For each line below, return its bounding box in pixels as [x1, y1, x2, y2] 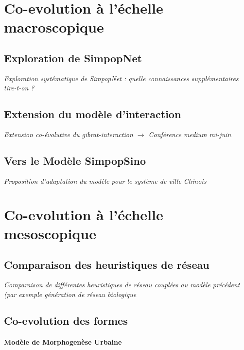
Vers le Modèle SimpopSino [4, 153, 146, 168]
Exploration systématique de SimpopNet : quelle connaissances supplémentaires [4, 73, 239, 83]
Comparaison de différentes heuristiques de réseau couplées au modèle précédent [4, 280, 240, 290]
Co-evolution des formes [4, 313, 128, 328]
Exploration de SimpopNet [4, 50, 142, 65]
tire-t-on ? [4, 83, 35, 93]
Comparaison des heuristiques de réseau [4, 257, 209, 272]
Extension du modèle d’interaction [4, 106, 181, 122]
